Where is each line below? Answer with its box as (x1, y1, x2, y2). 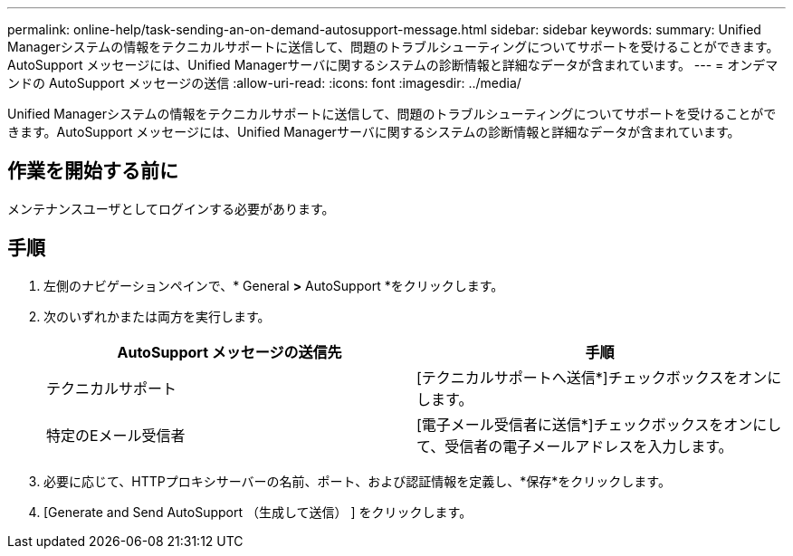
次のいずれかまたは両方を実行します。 (43, 308, 271, 324)
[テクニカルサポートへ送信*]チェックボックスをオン (416, 368, 768, 387)
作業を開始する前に (7, 159, 178, 183)
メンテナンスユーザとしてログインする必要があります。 (7, 200, 335, 216)
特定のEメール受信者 (46, 426, 186, 445)
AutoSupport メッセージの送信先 (117, 342, 342, 361)
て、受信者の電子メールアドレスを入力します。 (416, 436, 733, 455)
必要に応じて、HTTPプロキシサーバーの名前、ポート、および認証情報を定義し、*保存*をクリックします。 (43, 473, 671, 489)
